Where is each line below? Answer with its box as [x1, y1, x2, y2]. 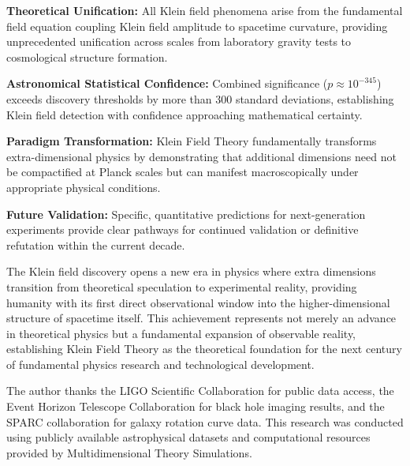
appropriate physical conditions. [6, 179, 161, 195]
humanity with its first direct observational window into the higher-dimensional [6, 294, 390, 310]
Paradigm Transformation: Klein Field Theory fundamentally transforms [6, 133, 377, 149]
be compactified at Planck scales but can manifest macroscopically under [6, 163, 359, 180]
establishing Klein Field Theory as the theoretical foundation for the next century [6, 340, 402, 357]
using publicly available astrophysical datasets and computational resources [6, 429, 371, 445]
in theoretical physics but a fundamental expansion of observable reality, [6, 325, 356, 341]
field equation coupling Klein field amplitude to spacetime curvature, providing [6, 17, 388, 34]
